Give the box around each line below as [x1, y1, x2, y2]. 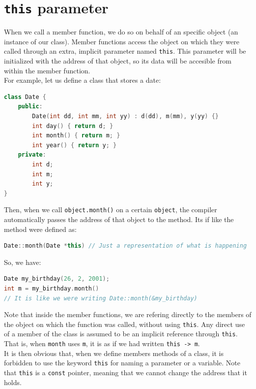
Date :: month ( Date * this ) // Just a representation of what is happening [4, 242, 247, 250]
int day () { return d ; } [32, 122, 114, 130]
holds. [4, 377, 22, 387]
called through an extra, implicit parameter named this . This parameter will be [4, 46, 246, 56]
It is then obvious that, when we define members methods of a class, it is [4, 348, 224, 358]
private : [18, 151, 46, 159]
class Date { [4, 93, 46, 100]
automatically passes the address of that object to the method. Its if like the [4, 214, 234, 225]
